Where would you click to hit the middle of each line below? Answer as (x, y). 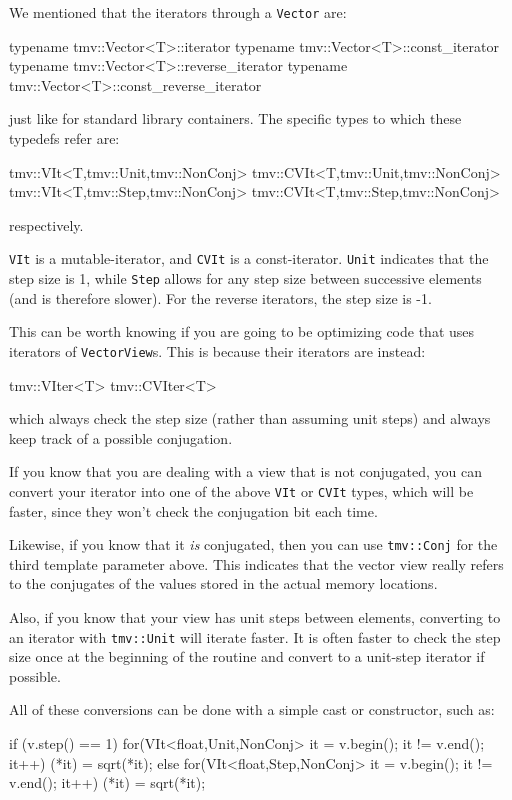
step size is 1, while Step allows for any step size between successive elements (245, 278)
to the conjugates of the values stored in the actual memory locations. (223, 583)
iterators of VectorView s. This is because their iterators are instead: (217, 350)
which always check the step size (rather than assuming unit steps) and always (250, 418)
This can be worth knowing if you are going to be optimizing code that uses (242, 331)
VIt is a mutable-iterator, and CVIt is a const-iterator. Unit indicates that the (249, 258)
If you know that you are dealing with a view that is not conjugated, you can (246, 471)
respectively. (46, 224)
